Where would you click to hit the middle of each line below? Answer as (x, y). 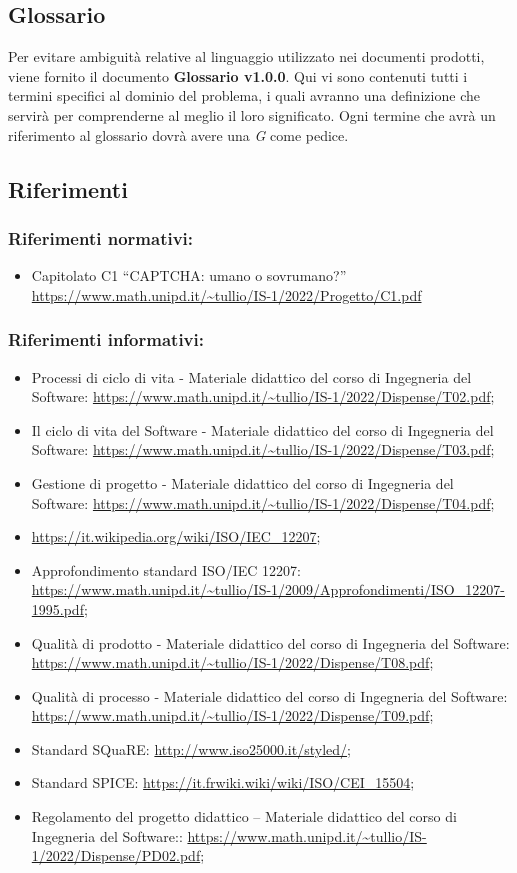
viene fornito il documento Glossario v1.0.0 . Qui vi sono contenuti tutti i (238, 75)
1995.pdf (57, 608)
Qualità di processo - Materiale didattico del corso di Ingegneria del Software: (269, 695)
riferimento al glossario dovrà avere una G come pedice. (178, 134)
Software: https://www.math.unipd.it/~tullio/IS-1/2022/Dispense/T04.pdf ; (263, 502)
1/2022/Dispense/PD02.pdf (116, 855)
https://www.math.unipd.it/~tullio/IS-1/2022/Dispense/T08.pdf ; (232, 662)
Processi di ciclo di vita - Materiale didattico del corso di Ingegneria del (251, 376)
